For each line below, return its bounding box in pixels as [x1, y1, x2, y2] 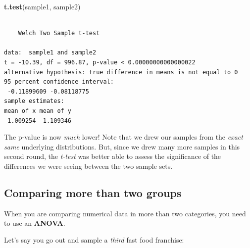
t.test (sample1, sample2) [4, 1, 81, 11]
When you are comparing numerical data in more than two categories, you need [4, 208, 246, 218]
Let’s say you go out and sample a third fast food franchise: [4, 234, 184, 245]
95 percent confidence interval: [4, 78, 114, 86]
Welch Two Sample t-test [18, 30, 100, 37]
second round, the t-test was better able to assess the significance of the [4, 151, 221, 161]
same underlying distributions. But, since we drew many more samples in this [4, 141, 240, 151]
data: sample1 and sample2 [4, 49, 97, 56]
